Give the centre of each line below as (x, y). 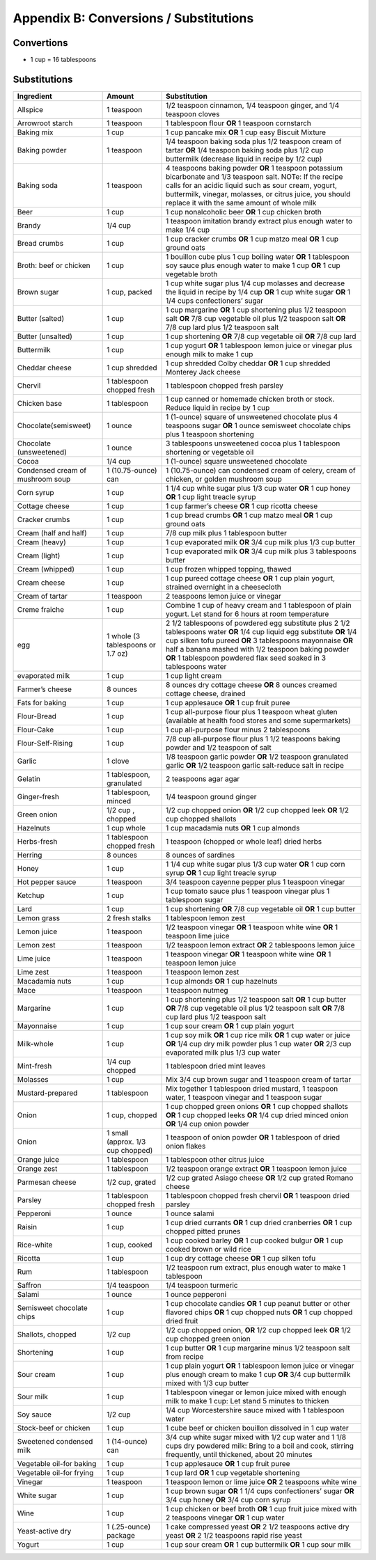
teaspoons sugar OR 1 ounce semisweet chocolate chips (258, 425)
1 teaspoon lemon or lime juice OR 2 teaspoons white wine (261, 1481)
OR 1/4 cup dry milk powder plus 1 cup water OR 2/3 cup (258, 1043)
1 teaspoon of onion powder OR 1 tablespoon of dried (253, 1137)
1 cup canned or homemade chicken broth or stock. (250, 399)
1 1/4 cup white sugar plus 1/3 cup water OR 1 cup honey (258, 488)
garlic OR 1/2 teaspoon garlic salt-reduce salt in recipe (255, 765)
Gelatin (29, 778)
